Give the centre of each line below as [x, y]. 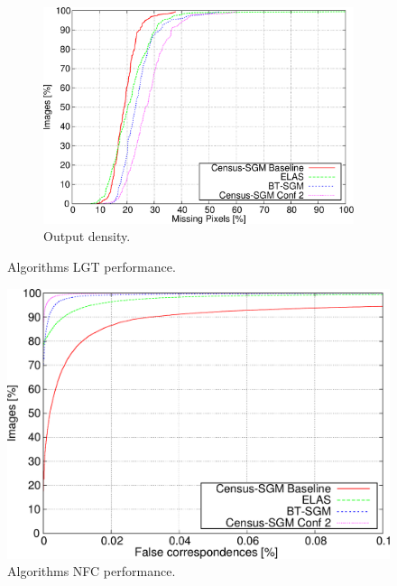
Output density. [87, 236]
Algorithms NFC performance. [92, 571]
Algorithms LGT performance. [92, 267]
